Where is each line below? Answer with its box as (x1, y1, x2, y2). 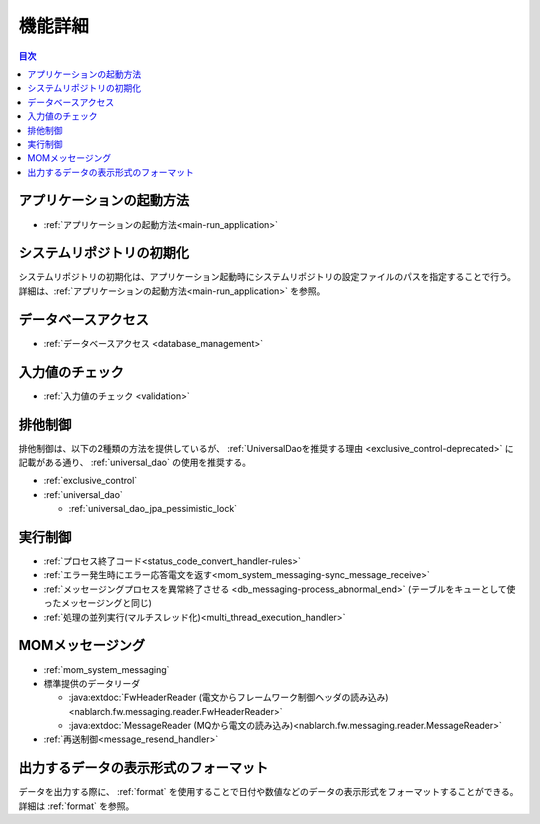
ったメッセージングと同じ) (43, 597, 152, 609)
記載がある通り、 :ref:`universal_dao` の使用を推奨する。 (18, 456, 252, 468)
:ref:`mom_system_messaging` (43, 663, 170, 675)
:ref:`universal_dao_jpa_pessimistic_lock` (68, 503, 238, 515)
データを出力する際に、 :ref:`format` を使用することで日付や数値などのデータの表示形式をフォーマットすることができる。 (18, 786, 519, 798)
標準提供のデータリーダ (43, 677, 140, 689)
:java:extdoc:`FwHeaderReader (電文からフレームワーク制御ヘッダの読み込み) (68, 691, 389, 704)
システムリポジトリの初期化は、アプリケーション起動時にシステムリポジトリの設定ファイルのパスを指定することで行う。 (18, 271, 517, 283)
